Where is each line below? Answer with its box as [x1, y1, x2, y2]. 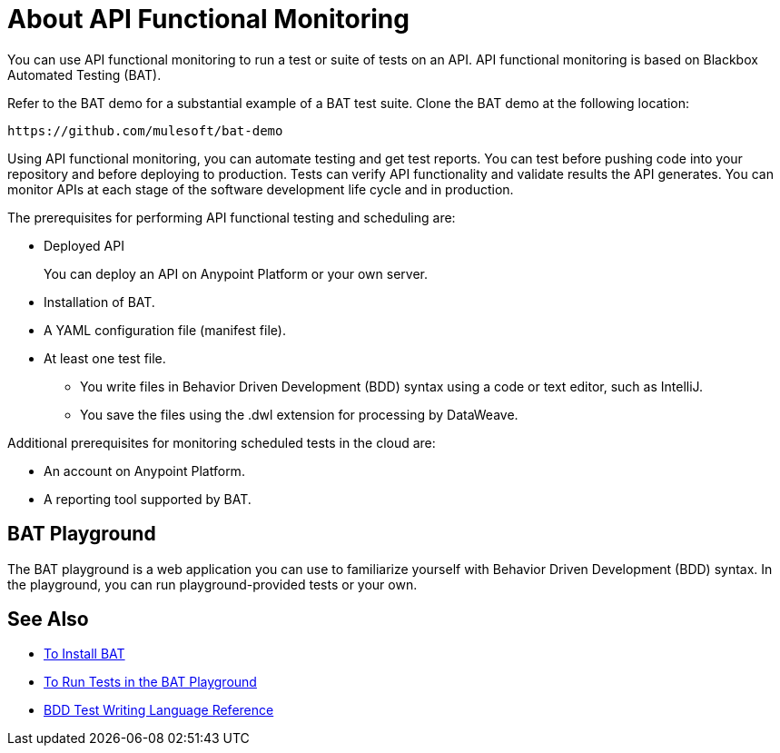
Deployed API [44, 237, 124, 253]
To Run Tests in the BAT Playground [44, 674, 257, 690]
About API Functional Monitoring [7, 4, 410, 35]
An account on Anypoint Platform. [44, 462, 245, 479]
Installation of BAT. [44, 293, 155, 310]
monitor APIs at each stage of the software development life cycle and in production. [7, 181, 514, 197]
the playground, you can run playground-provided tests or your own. [7, 576, 418, 592]
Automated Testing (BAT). [7, 66, 162, 83]
